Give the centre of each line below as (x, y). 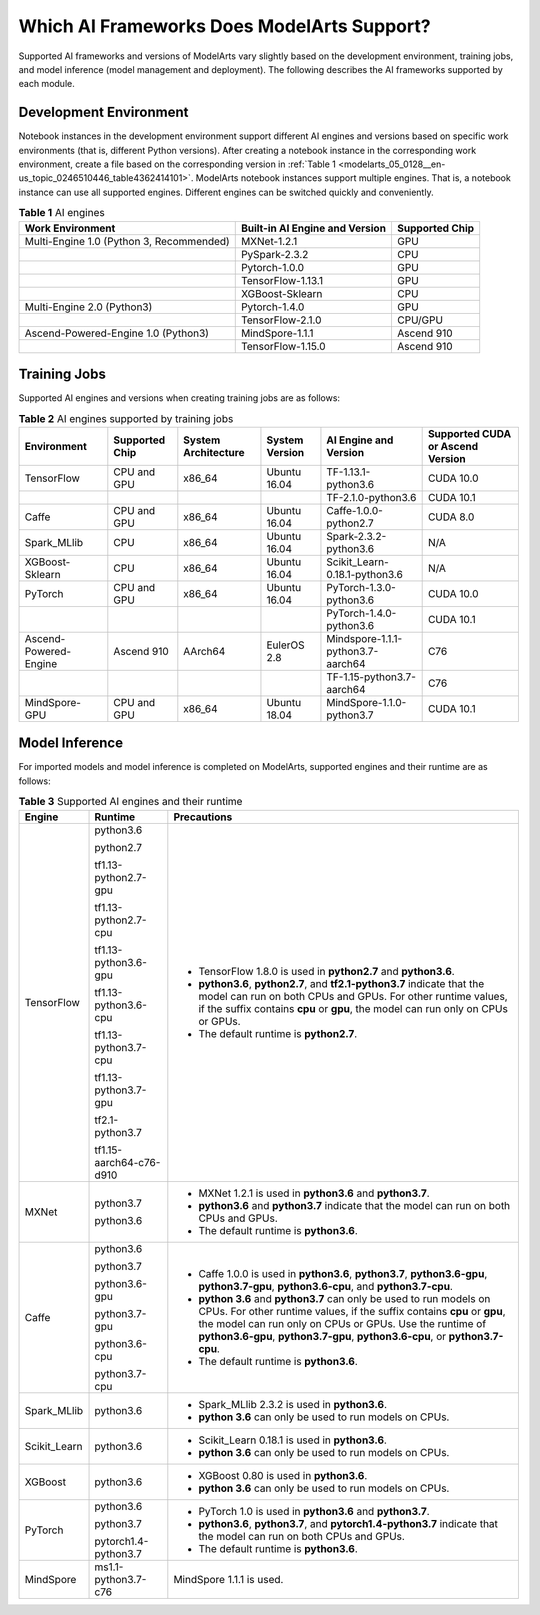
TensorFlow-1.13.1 (282, 280)
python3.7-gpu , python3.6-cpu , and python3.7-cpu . (326, 1286)
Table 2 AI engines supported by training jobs (126, 418)
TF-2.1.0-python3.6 (371, 497)
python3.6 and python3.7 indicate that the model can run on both (354, 1205)
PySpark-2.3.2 (274, 254)
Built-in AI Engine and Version (313, 228)
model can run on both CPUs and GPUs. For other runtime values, (353, 996)
